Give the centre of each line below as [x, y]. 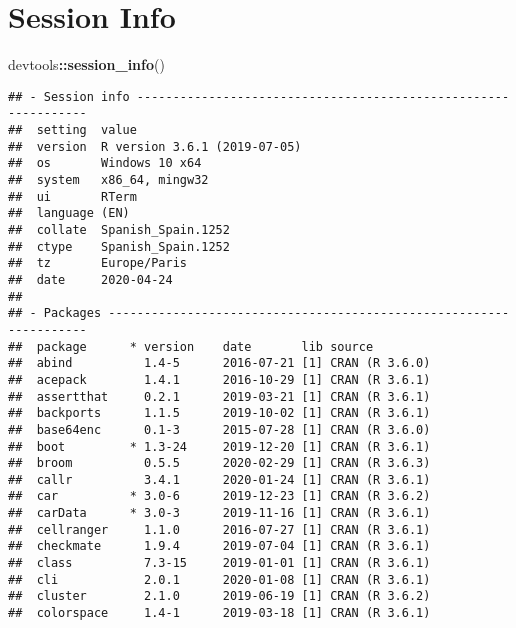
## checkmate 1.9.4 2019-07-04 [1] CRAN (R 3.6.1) [219, 546]
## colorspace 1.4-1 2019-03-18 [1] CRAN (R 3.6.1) [219, 613]
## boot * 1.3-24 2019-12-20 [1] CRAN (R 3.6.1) [219, 446]
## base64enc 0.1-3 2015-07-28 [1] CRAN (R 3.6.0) [219, 429]
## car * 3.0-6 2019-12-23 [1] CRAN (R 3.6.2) [219, 496]
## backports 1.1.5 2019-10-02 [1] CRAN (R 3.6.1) [219, 413]
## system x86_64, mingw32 [108, 180]
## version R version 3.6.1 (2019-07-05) [155, 146]
